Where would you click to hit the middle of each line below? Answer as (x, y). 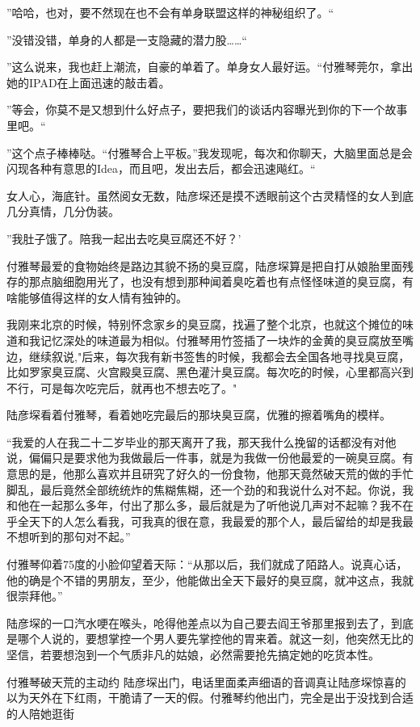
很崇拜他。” (35, 596)
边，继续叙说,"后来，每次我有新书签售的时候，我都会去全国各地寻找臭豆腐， (208, 356)
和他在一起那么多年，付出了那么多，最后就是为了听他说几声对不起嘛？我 (199, 505)
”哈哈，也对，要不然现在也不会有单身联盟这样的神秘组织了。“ (170, 12)
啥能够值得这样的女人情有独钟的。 (97, 297)
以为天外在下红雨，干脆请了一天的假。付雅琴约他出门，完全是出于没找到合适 (210, 698)
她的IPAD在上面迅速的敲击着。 (88, 82)
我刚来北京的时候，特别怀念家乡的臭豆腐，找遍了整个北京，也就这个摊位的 (204, 324)
